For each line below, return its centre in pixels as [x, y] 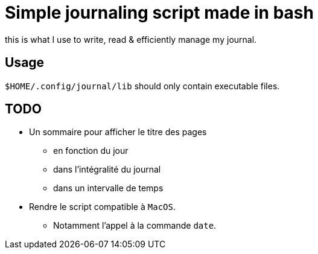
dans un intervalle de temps [108, 188]
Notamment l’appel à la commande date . [135, 226]
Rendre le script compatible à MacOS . [102, 207]
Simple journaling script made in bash [159, 13]
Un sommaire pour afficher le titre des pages [118, 132]
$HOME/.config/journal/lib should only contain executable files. [142, 86]
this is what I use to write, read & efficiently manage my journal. [131, 39]
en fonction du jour [91, 151]
